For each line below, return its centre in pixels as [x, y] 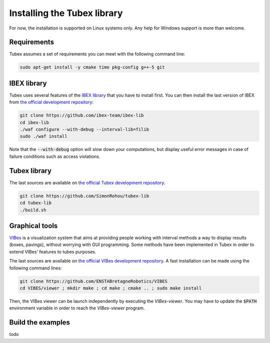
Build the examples [39, 322]
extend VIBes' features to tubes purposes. [53, 251]
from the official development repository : [51, 102]
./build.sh [33, 210]
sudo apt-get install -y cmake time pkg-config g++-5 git [92, 67]
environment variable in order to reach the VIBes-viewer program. [77, 308]
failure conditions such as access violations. [55, 156]
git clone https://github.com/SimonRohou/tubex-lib [84, 196]
